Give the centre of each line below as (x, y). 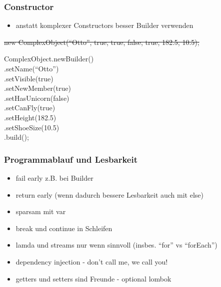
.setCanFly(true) (30, 108)
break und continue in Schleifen (64, 228)
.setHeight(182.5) (30, 117)
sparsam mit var (41, 211)
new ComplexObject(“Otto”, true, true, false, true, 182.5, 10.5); (102, 42)
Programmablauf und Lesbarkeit (71, 159)
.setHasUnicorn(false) (37, 98)
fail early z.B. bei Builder (54, 177)
